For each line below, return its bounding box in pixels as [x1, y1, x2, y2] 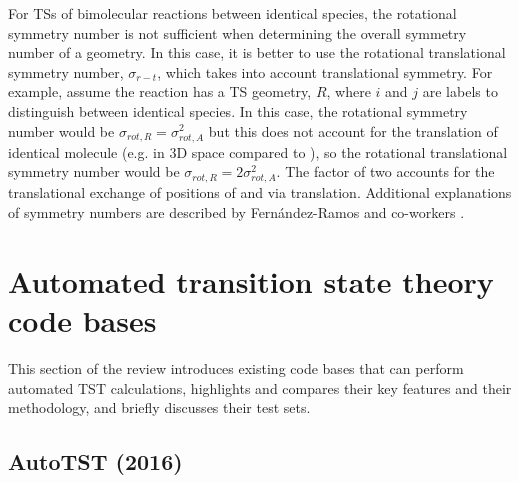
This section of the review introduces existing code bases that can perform [8, 357, 464, 378]
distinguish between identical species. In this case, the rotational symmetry [8, 100, 468, 121]
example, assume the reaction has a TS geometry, [8, 81, 312, 102]
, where [326, 81, 371, 102]
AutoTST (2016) [8, 446, 183, 477]
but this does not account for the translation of [208, 120, 498, 141]
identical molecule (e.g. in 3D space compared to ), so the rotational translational [8, 141, 508, 162]
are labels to [422, 81, 498, 102]
